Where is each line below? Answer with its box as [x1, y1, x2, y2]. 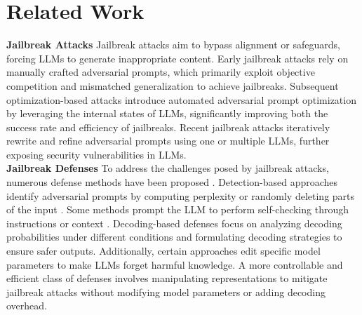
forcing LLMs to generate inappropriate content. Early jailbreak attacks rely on [6, 51, 349, 65]
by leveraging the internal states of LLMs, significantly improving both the [6, 106, 328, 121]
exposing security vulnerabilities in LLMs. [6, 147, 187, 161]
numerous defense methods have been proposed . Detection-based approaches [6, 175, 338, 189]
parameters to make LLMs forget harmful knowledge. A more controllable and [6, 257, 343, 272]
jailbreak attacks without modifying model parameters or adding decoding [6, 284, 326, 299]
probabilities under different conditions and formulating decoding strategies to [6, 229, 342, 244]
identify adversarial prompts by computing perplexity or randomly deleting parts [6, 188, 355, 203]
